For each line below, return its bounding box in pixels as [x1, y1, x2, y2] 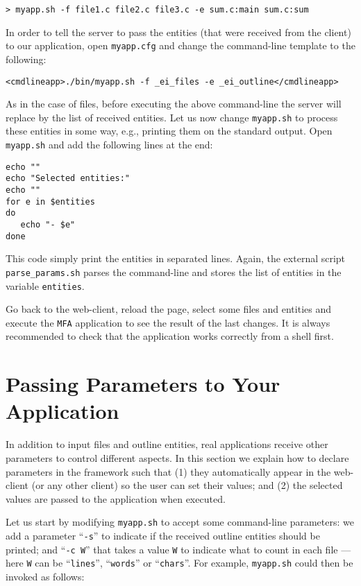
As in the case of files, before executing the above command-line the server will [6, 96, 342, 111]
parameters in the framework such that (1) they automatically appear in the [6, 464, 331, 479]
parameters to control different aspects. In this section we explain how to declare [6, 450, 349, 465]
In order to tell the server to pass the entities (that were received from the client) [6, 24, 351, 39]
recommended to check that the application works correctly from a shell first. [6, 329, 334, 343]
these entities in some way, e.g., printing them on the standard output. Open [6, 123, 333, 138]
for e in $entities [6, 196, 95, 207]
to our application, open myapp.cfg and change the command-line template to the [6, 38, 355, 53]
